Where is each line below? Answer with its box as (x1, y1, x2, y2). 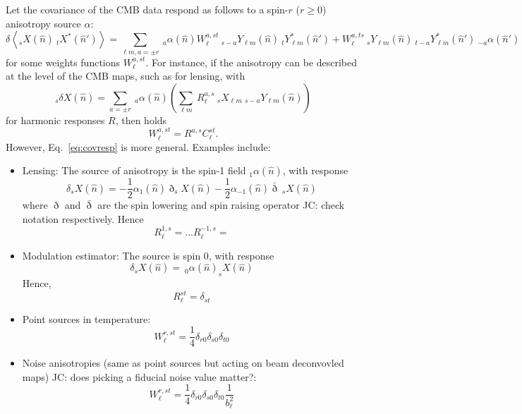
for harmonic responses (6, 112, 105, 127)
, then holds (115, 112, 167, 127)
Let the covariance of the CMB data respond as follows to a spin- (6, 2, 289, 16)
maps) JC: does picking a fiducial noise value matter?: (22, 369, 257, 384)
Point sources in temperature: (22, 311, 151, 326)
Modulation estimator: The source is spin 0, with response (22, 248, 274, 262)
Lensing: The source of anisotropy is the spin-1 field (22, 163, 246, 178)
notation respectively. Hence (22, 211, 144, 226)
